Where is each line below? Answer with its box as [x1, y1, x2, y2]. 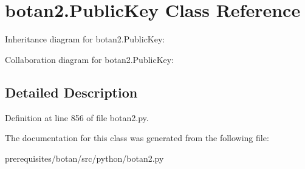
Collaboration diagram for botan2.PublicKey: [5, 53, 174, 65]
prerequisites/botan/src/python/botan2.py [5, 151, 164, 164]
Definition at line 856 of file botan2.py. [5, 111, 149, 124]
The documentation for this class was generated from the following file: [5, 131, 269, 144]
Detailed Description [5, 82, 138, 101]
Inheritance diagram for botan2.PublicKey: [5, 33, 165, 45]
